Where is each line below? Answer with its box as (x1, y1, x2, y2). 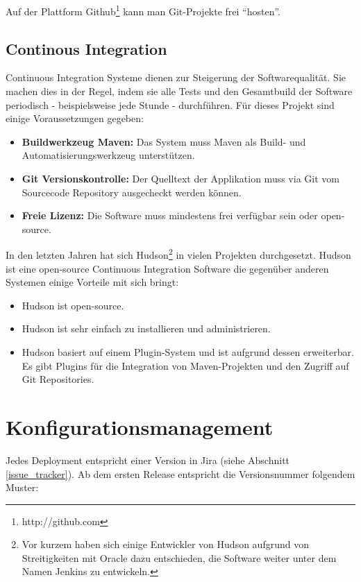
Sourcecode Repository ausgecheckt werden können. (22, 185, 242, 199)
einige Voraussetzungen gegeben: (6, 111, 144, 126)
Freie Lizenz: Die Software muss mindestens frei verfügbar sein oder (22, 208, 318, 223)
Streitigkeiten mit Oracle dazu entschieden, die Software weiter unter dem (22, 550, 337, 565)
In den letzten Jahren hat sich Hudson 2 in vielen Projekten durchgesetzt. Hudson (6, 246, 351, 262)
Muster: (6, 480, 39, 495)
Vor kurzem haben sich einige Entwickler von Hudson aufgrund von (22, 537, 309, 551)
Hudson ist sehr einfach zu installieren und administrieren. (22, 321, 271, 336)
